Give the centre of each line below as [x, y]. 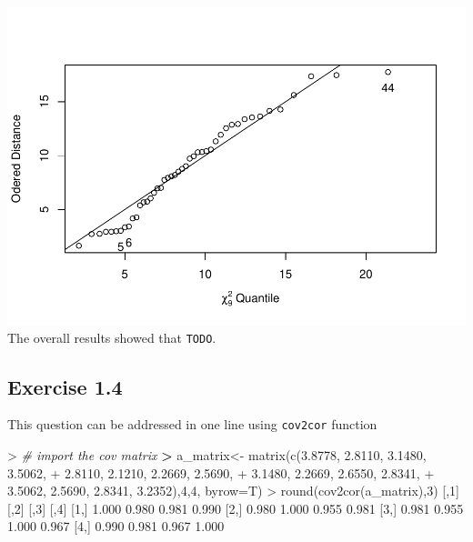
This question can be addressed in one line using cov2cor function [192, 424]
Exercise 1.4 [65, 386]
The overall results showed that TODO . [112, 337]
